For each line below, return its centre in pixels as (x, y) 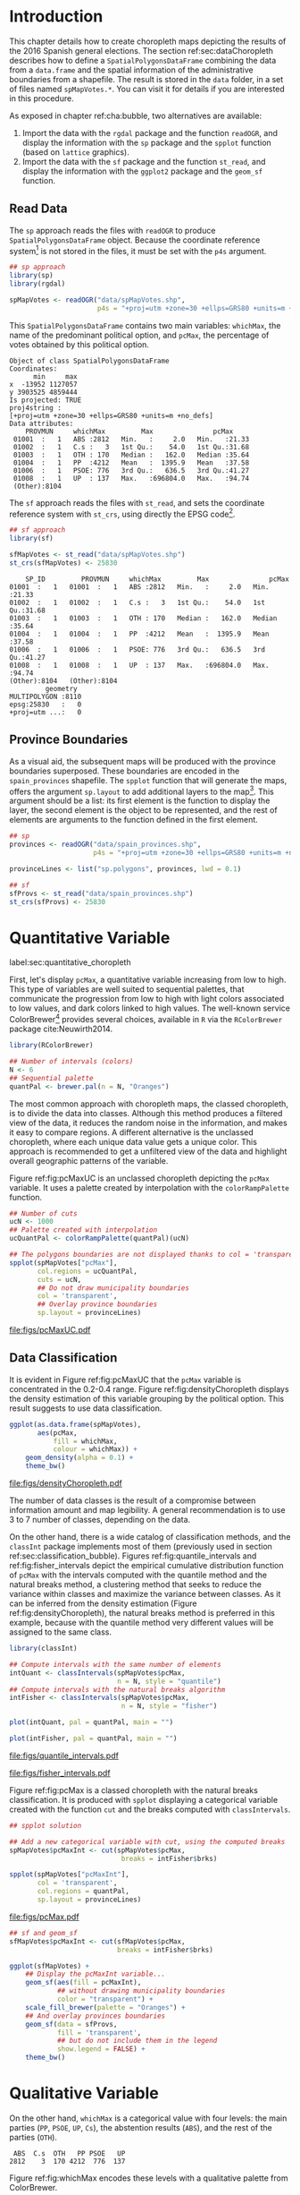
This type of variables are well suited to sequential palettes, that (127, 989)
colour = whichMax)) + (96, 1449)
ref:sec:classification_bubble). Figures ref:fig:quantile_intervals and (133, 1556)
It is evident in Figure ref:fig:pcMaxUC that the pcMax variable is (125, 1379)
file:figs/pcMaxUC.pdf (50, 1330)
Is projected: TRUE (46, 400)
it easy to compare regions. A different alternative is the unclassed (132, 1132)
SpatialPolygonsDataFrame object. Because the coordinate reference (135, 240)
